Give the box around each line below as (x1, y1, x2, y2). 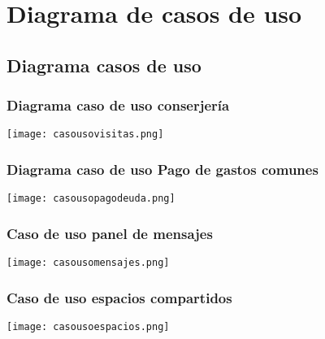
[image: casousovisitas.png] (6, 128, 164, 141)
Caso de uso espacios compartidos (6, 287, 232, 307)
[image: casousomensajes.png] (6, 257, 170, 269)
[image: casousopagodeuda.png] (6, 193, 175, 205)
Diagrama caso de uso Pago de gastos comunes (6, 159, 318, 179)
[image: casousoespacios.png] (6, 321, 170, 332)
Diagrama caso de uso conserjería (6, 95, 230, 115)
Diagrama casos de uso (6, 52, 201, 77)
